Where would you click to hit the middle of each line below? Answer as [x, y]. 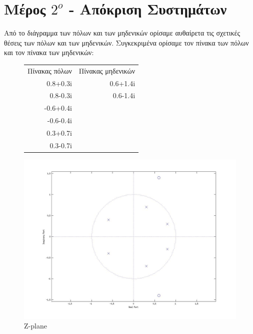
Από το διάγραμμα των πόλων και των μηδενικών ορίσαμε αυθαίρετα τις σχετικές [122, 33]
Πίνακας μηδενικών [107, 70]
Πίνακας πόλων [50, 70]
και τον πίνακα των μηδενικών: [49, 52]
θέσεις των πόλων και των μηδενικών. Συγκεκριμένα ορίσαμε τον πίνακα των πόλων [126, 42]
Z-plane [35, 326]
